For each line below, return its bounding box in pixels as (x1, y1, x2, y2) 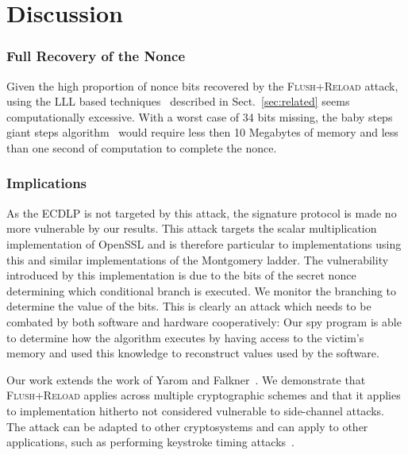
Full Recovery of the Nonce (6, 46, 186, 66)
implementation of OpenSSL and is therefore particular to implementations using (6, 235, 402, 252)
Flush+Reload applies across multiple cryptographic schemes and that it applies (6, 387, 401, 403)
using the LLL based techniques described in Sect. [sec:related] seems (6, 93, 350, 110)
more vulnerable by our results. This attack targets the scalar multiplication (6, 220, 377, 237)
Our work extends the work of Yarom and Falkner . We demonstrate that (6, 371, 366, 388)
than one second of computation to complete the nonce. (6, 139, 277, 156)
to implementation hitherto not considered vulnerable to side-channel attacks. (6, 402, 384, 418)
